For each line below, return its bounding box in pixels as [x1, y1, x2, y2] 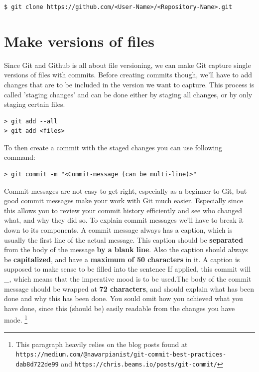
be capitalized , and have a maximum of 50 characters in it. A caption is [4, 254, 240, 264]
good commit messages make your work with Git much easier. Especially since [4, 195, 243, 206]
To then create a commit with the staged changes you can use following [4, 142, 223, 152]
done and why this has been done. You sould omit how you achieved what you [4, 293, 243, 304]
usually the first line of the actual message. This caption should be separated [4, 234, 243, 245]
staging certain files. [4, 99, 65, 109]
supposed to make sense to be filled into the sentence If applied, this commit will [4, 264, 251, 274]
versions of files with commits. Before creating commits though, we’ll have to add [4, 69, 253, 80]
